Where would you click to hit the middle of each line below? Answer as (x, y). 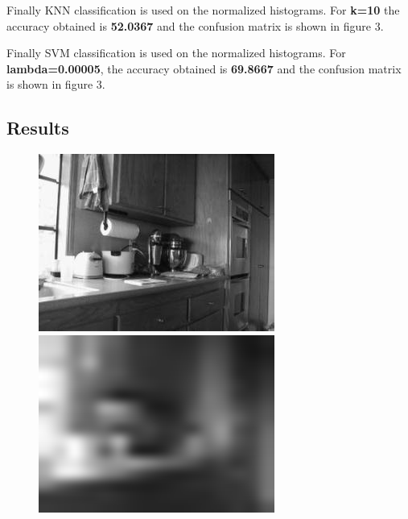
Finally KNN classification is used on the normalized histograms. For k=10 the (203, 10)
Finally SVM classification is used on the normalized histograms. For (176, 53)
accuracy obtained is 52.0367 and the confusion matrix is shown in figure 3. (195, 25)
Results (38, 128)
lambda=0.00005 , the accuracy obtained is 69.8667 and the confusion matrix (204, 68)
